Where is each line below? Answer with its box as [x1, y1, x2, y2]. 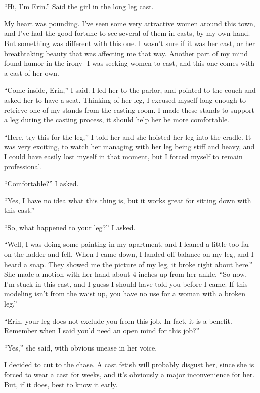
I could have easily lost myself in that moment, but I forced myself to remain [4, 151, 243, 161]
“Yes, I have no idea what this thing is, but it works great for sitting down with [4, 195, 251, 205]
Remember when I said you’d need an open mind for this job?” [4, 325, 200, 336]
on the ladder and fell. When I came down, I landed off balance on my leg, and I [4, 249, 254, 259]
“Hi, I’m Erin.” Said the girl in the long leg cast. [4, 1, 154, 12]
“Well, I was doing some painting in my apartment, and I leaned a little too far [4, 239, 250, 249]
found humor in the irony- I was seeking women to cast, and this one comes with [4, 58, 255, 68]
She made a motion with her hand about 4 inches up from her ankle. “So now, [4, 269, 247, 279]
